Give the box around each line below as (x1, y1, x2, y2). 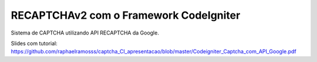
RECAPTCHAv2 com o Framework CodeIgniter (11, 9, 241, 22)
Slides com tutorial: (11, 40, 58, 47)
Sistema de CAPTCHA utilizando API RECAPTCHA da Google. (11, 29, 160, 36)
